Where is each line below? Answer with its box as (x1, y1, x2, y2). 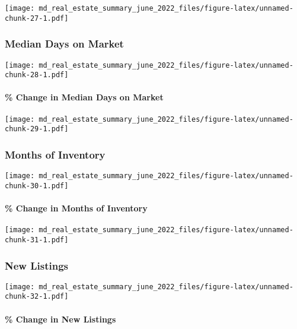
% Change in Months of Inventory (5, 202, 148, 214)
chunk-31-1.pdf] (5, 235, 69, 244)
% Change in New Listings (5, 312, 116, 325)
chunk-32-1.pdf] (5, 292, 69, 301)
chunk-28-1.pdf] (5, 71, 69, 80)
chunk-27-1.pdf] (5, 14, 69, 23)
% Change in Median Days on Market (5, 91, 164, 103)
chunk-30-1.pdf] (5, 181, 69, 190)
